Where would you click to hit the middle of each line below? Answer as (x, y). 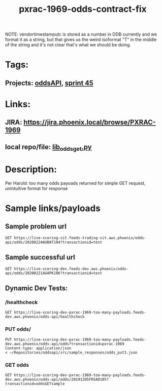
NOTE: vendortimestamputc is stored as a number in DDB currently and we (81, 34)
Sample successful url (40, 257)
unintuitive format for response (36, 188)
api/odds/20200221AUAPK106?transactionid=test (54, 273)
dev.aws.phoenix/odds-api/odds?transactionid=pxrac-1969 (65, 344)
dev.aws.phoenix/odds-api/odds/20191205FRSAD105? (57, 379)
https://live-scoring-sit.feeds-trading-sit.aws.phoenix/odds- (80, 238)
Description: (31, 170)
